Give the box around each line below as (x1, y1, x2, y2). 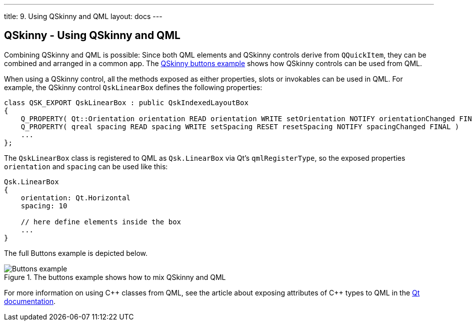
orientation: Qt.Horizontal (20, 193, 130, 202)
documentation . (4, 296, 56, 305)
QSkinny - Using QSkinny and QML (4, 29, 180, 42)
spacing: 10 (20, 201, 67, 210)
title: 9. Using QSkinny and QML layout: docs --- (4, 12, 162, 21)
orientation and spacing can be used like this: (4, 162, 168, 171)
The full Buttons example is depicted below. (4, 248, 147, 257)
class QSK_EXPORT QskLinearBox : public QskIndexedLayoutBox (4, 98, 248, 107)
